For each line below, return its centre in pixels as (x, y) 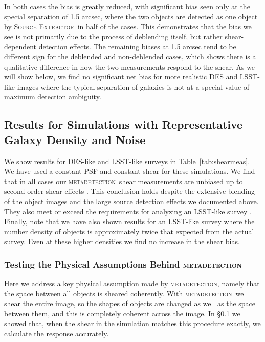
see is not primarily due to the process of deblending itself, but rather (113, 36)
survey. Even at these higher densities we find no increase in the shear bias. (122, 241)
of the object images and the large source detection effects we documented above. (131, 201)
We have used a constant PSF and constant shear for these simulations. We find (130, 171)
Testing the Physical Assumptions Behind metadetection (123, 264)
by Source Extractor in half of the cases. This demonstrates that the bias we (128, 26)
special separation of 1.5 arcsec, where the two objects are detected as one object (131, 16)
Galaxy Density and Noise (75, 139)
